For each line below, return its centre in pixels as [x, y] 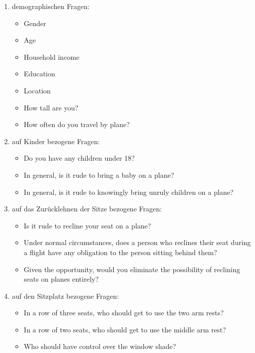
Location [37, 90]
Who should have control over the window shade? [100, 346]
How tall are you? [51, 107]
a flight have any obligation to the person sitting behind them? [120, 252]
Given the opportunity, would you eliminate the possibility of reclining [132, 269]
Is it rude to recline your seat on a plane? [87, 225]
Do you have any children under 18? [79, 158]
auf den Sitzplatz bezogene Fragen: [65, 296]
